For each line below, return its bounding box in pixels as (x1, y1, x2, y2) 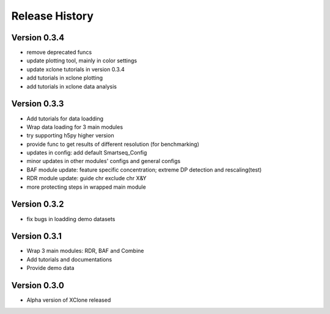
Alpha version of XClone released (26, 296, 111, 304)
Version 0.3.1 (11, 231, 62, 241)
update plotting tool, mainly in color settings (26, 57, 137, 64)
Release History (11, 9, 94, 23)
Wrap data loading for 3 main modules (26, 123, 123, 131)
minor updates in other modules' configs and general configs (26, 158, 181, 165)
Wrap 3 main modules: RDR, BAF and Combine (26, 247, 144, 255)
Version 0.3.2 (11, 199, 64, 210)
